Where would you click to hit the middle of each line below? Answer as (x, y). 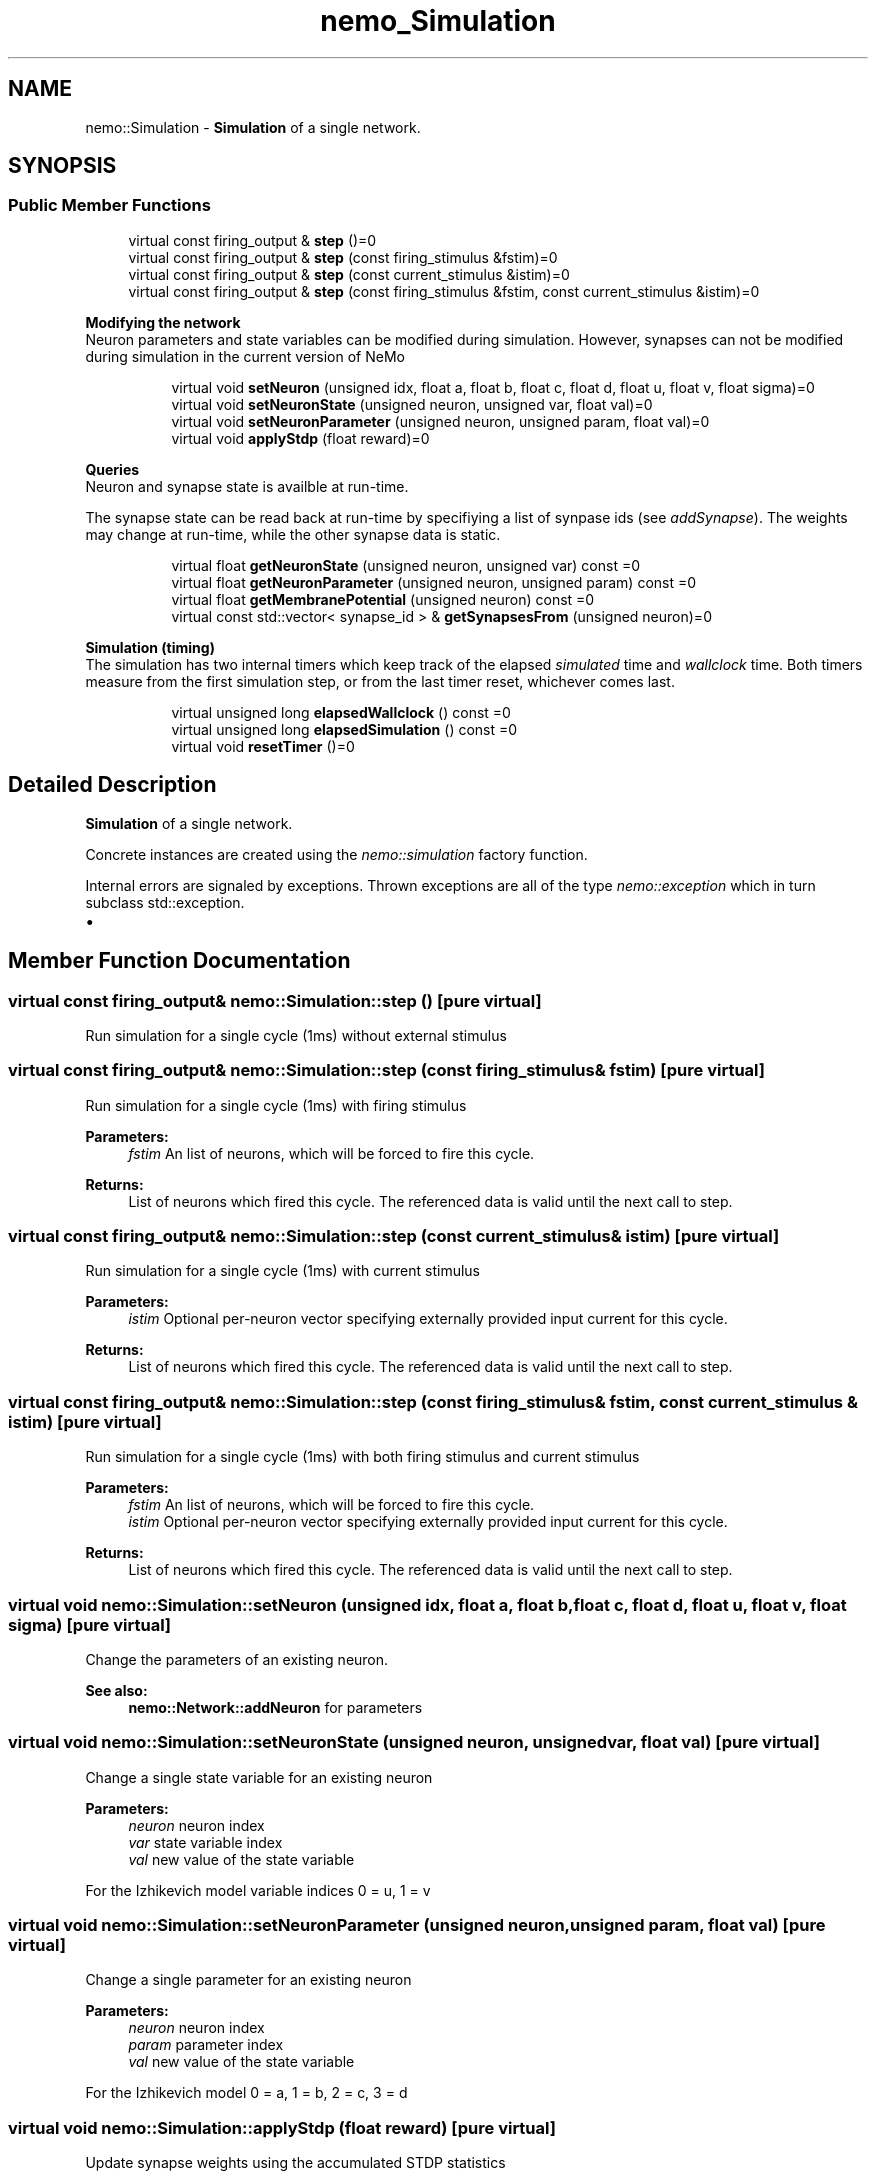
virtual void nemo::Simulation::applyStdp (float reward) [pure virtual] (282, 2127)
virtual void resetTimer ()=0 (263, 746)
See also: (116, 1690)
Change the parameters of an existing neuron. (237, 1659)
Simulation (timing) (150, 647)
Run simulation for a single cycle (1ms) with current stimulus (283, 1271)
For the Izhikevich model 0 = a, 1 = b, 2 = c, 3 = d (246, 2093)
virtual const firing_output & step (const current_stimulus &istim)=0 (349, 274)
